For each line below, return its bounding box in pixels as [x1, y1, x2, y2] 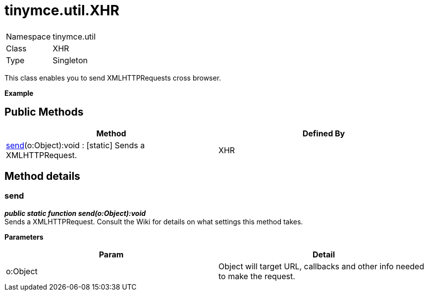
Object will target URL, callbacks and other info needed [218, 261, 425, 271]
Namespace [6, 31, 51, 42]
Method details [4, 170, 80, 183]
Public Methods [4, 106, 84, 119]
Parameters [4, 232, 44, 241]
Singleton [53, 55, 88, 65]
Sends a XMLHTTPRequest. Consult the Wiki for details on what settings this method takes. [4, 217, 303, 226]
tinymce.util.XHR [4, 2, 119, 19]
